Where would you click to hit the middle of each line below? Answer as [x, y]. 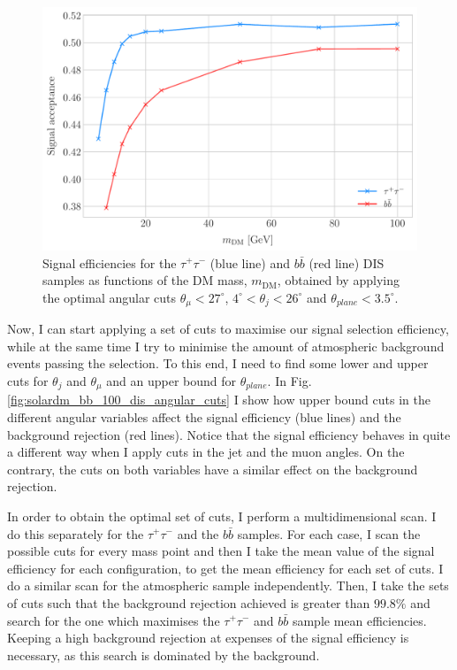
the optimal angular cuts [110, 297]
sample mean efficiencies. [359, 620]
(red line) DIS [347, 262]
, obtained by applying [338, 280]
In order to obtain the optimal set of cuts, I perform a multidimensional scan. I [222, 516]
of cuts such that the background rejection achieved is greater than [189, 602]
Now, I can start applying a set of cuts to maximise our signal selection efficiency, [228, 329]
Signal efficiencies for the [110, 262]
